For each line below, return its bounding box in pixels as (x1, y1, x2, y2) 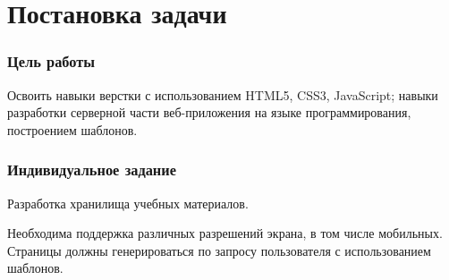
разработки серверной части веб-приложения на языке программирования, (7, 103, 411, 122)
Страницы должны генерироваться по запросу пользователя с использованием (7, 241, 431, 259)
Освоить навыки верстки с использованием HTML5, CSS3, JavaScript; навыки (7, 85, 438, 104)
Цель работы (7, 50, 96, 72)
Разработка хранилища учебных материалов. (7, 193, 249, 212)
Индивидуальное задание (7, 158, 176, 181)
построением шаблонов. (7, 120, 138, 139)
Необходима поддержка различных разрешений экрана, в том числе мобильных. (7, 224, 443, 242)
